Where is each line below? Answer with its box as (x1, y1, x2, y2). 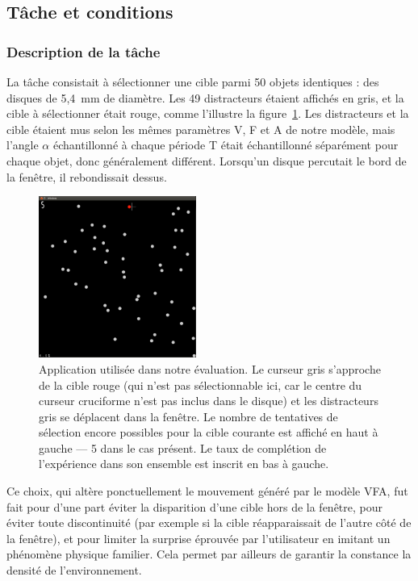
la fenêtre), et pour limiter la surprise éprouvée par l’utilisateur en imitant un (6, 529, 391, 546)
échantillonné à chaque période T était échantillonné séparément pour (52, 136, 399, 153)
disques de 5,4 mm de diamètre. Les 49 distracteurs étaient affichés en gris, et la (6, 89, 404, 106)
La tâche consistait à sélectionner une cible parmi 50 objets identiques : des (6, 73, 379, 90)
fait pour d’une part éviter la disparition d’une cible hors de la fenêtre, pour (6, 498, 383, 515)
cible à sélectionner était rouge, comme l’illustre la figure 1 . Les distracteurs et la (6, 105, 409, 122)
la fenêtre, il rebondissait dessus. (6, 168, 167, 185)
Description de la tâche (6, 41, 161, 61)
